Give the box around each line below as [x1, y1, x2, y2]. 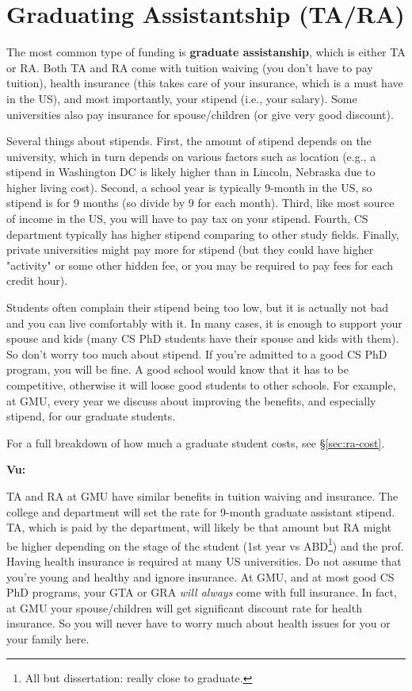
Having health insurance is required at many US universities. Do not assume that [6, 553, 402, 569]
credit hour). [6, 272, 68, 289]
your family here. [6, 630, 90, 647]
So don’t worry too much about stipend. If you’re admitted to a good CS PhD [6, 345, 387, 362]
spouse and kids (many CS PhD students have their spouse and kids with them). [6, 330, 399, 347]
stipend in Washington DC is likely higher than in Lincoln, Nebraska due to [6, 163, 376, 180]
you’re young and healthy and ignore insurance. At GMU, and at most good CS [6, 568, 395, 585]
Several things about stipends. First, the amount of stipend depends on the [6, 132, 372, 149]
